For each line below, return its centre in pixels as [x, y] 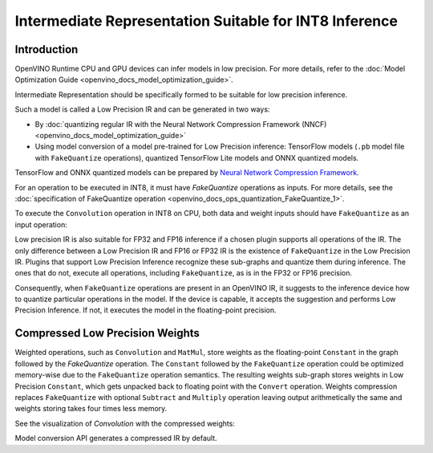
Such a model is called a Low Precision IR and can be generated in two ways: [142, 109]
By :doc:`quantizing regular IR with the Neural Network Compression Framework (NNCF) [181, 124]
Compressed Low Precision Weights [107, 333]
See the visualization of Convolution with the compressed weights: [125, 423]
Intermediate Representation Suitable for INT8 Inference [206, 21]
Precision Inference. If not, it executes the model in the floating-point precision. [146, 310]
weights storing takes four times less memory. [91, 409]
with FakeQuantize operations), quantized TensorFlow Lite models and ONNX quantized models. [197, 157]
